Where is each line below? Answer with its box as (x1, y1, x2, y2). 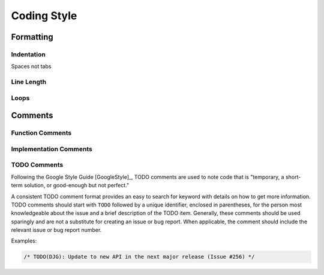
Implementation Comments (11, 145, 92, 153)
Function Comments (11, 129, 72, 137)
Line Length (11, 78, 47, 86)
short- (285, 173, 301, 180)
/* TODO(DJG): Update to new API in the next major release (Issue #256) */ (23, 253, 255, 261)
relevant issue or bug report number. (11, 226, 102, 234)
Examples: (11, 237, 37, 244)
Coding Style (11, 9, 77, 22)
